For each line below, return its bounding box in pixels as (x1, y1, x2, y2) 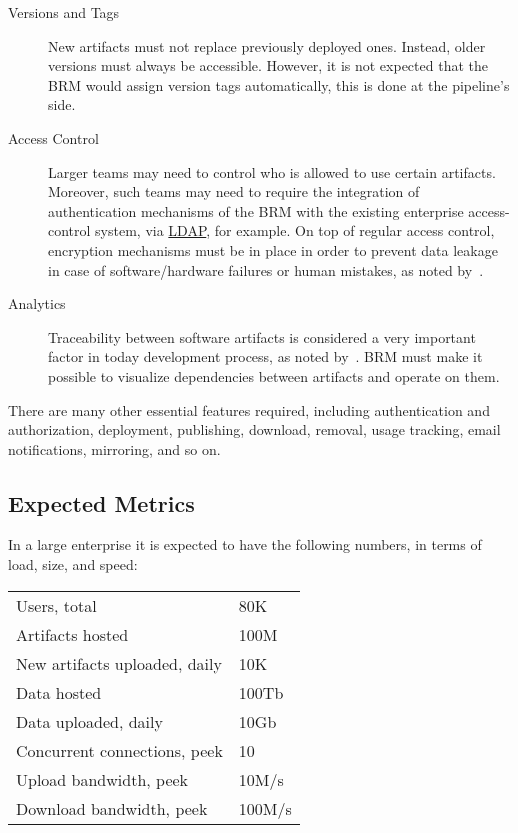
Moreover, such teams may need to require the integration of (48, 181, 420, 202)
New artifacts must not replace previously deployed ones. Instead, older (48, 35, 486, 56)
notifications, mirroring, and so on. (8, 438, 221, 459)
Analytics (8, 293, 66, 314)
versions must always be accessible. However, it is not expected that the (48, 55, 488, 76)
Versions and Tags (8, 2, 120, 22)
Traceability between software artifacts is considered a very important (48, 326, 476, 347)
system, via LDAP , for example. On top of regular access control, (95, 220, 495, 241)
